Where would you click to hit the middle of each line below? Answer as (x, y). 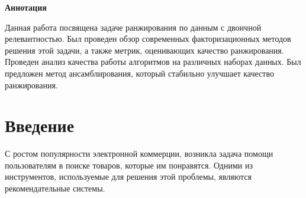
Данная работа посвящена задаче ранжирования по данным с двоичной (133, 27)
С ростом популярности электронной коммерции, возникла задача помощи (139, 154)
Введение (40, 125)
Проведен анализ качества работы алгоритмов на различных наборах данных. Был (153, 62)
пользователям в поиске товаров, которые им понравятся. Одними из (129, 165)
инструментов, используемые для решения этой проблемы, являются (128, 176)
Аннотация (26, 7)
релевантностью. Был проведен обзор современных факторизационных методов (148, 39)
